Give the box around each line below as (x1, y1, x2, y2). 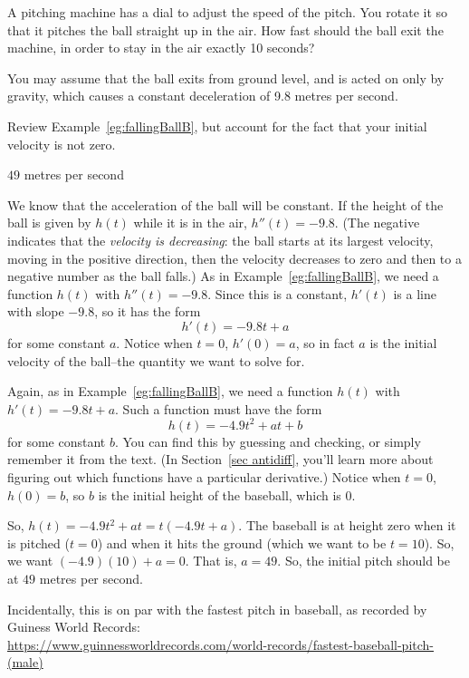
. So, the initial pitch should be (277, 551, 451, 570)
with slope (7, 302, 64, 321)
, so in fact (295, 333, 355, 352)
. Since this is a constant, (207, 284, 348, 303)
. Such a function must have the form (115, 399, 322, 418)
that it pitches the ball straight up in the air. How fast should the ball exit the (7, 20, 444, 39)
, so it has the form (94, 302, 201, 321)
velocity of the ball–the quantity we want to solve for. (7, 351, 305, 370)
